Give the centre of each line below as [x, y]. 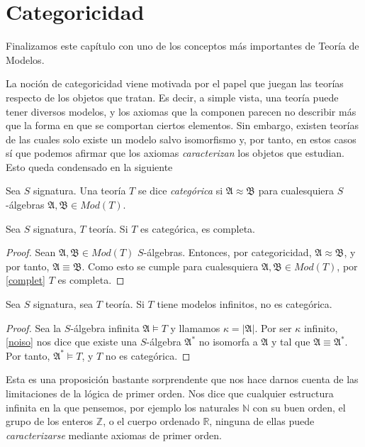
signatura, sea [63, 304]
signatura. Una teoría [79, 191]
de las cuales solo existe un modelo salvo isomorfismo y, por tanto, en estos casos [181, 139]
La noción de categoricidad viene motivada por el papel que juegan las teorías [175, 83]
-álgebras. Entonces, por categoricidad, [228, 252]
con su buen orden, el [299, 407]
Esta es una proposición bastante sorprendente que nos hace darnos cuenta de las [182, 379]
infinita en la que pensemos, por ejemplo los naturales [123, 407]
